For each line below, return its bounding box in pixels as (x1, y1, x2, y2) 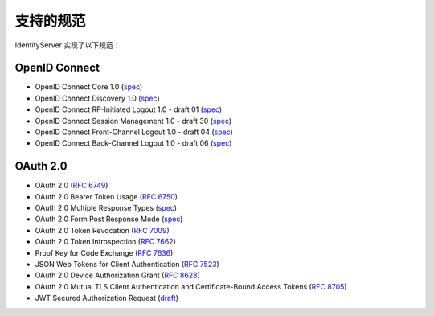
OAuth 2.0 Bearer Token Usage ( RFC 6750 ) (35, 191, 178, 201)
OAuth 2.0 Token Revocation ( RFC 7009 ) (35, 225, 170, 235)
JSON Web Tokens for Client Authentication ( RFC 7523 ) (35, 260, 220, 269)
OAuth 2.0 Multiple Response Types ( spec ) (35, 203, 177, 213)
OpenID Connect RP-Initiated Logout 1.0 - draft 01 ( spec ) (35, 105, 223, 114)
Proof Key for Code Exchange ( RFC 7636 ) (35, 248, 174, 257)
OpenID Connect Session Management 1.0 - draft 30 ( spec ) (35, 116, 232, 125)
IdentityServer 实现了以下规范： (14, 40, 121, 50)
